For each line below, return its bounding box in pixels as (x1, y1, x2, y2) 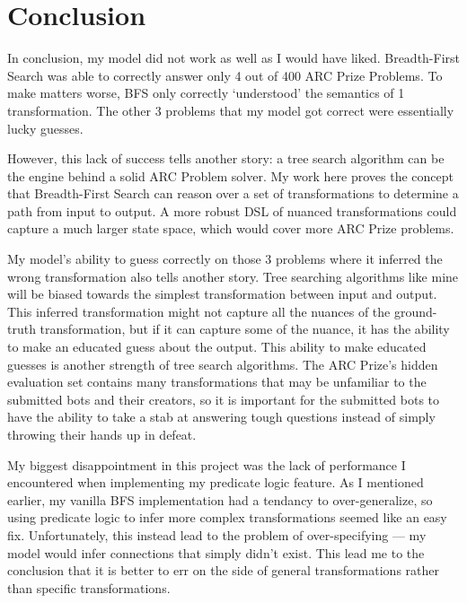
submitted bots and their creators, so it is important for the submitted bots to (7, 389, 440, 408)
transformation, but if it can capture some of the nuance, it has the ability (40, 319, 450, 338)
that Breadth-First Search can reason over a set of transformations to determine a (7, 184, 459, 203)
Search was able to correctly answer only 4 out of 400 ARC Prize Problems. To (7, 66, 443, 84)
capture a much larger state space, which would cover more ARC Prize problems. (7, 219, 454, 238)
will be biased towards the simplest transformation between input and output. (7, 284, 437, 303)
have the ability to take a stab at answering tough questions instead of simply (7, 407, 436, 426)
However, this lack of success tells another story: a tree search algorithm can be (7, 149, 445, 168)
